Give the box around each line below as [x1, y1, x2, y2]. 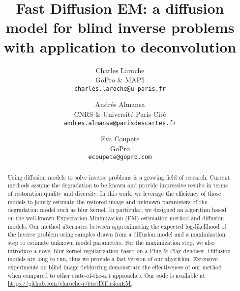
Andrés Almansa [95, 99, 145, 109]
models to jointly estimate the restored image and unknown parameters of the [7, 197, 208, 206]
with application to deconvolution [3, 36, 237, 56]
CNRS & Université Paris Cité [74, 108, 166, 119]
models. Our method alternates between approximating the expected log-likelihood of [7, 222, 226, 230]
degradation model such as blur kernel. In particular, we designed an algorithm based [7, 206, 227, 214]
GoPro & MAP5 [95, 75, 145, 85]
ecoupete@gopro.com [88, 154, 152, 161]
